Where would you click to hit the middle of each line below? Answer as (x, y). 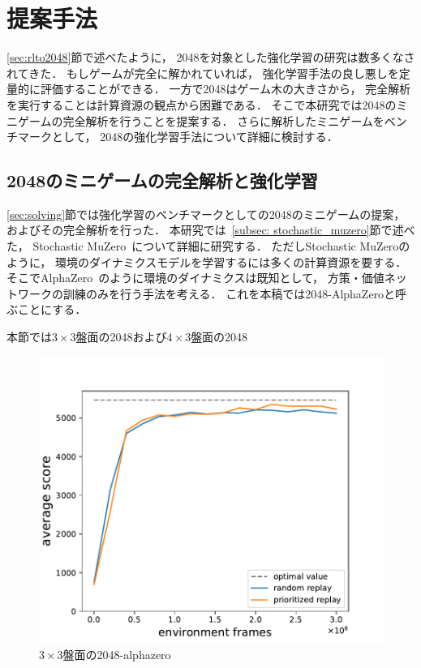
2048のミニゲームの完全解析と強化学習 (162, 180)
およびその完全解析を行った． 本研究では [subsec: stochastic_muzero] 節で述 (205, 230)
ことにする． (52, 309)
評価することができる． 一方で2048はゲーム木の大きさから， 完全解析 (226, 89)
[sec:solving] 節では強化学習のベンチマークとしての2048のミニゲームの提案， (206, 214)
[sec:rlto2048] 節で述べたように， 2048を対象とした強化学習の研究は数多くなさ (211, 57)
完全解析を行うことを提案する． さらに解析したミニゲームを (223, 120)
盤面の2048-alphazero (117, 654)
